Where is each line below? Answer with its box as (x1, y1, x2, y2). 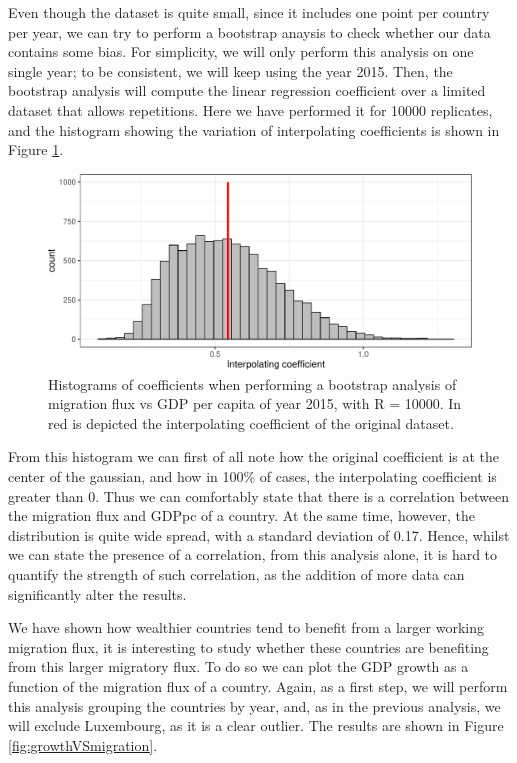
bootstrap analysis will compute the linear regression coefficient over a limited (8, 80, 486, 101)
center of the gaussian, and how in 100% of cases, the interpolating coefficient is (8, 465, 497, 486)
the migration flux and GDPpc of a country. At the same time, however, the (8, 505, 475, 526)
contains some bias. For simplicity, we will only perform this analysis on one (8, 41, 474, 62)
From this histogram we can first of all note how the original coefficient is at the (8, 446, 500, 467)
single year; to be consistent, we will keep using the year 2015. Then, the (8, 60, 453, 81)
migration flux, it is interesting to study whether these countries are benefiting (8, 636, 489, 657)
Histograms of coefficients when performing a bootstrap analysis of (48, 373, 457, 394)
